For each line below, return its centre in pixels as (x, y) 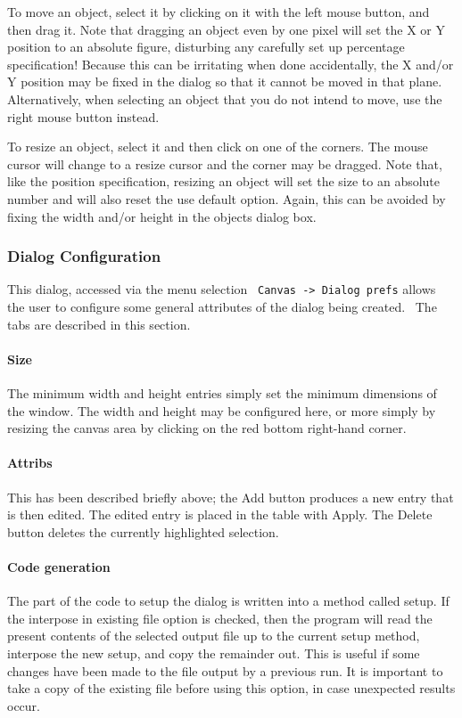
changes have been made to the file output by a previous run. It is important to (225, 670)
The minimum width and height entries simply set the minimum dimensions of (222, 392)
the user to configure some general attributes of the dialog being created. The (222, 306)
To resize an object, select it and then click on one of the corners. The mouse (218, 147)
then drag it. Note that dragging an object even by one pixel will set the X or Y (226, 29)
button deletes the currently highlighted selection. (143, 531)
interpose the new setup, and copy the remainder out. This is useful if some (214, 653)
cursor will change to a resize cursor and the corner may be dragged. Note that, (225, 163)
